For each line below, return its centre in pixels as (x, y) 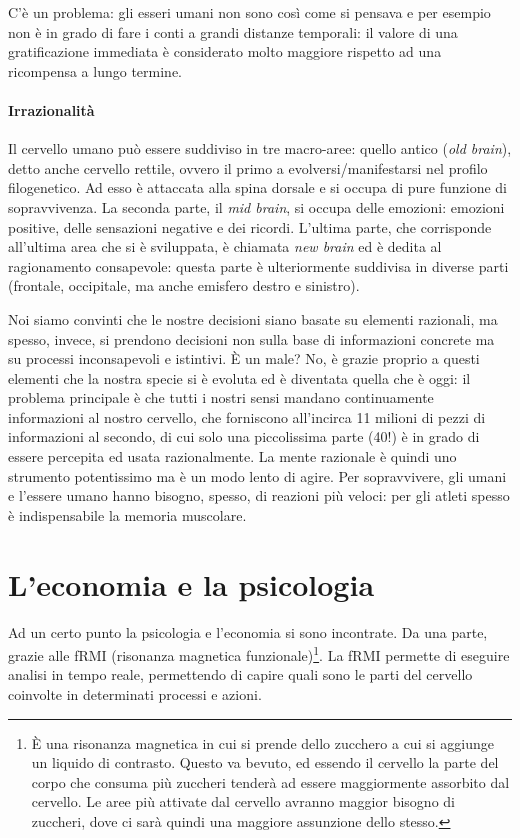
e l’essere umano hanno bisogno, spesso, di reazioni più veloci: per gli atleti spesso (259, 495)
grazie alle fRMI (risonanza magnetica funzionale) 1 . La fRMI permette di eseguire (259, 653)
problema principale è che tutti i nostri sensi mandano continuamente (221, 397)
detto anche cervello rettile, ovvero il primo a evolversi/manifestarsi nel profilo (248, 167)
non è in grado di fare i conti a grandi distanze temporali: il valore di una (233, 31)
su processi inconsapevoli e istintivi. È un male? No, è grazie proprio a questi (244, 358)
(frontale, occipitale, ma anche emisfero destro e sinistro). (184, 285)
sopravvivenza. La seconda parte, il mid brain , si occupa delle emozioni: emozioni (256, 206)
